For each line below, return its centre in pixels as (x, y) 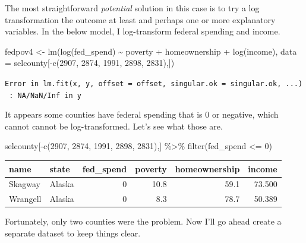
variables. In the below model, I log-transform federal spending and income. (143, 31)
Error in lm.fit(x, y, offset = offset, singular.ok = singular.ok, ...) (154, 83)
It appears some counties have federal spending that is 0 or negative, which (142, 114)
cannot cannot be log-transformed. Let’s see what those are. (114, 126)
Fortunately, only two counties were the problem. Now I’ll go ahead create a (143, 221)
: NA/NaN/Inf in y (45, 95)
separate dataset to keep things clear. (73, 233)
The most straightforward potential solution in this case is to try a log (132, 8)
